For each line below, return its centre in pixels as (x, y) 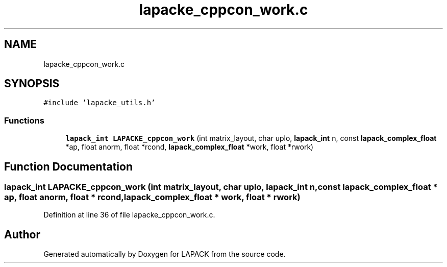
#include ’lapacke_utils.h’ (100, 103)
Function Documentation (68, 166)
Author (22, 234)
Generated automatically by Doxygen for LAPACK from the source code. (165, 254)
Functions (24, 120)
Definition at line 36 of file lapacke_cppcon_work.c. (129, 215)
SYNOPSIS (32, 84)
